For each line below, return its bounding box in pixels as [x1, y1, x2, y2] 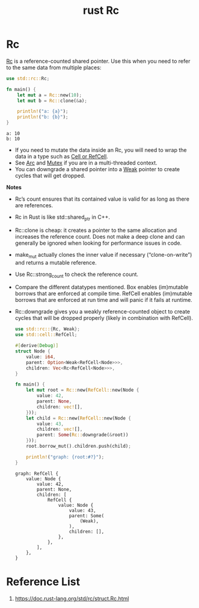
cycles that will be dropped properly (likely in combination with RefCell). [14, 315, 194, 322]
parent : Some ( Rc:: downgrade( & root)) [37, 432, 129, 438]
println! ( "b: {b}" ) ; [17, 114, 69, 121]
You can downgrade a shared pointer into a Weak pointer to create [14, 166, 180, 173]
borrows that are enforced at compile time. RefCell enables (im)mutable [14, 290, 192, 297]
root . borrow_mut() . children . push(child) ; [26, 443, 131, 450]
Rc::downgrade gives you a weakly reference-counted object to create [14, 308, 191, 315]
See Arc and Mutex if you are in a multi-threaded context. [14, 159, 158, 166]
